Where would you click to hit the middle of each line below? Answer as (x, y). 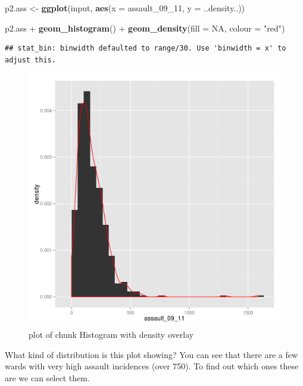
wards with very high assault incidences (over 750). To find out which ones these (152, 366)
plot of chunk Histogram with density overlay (111, 334)
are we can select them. (47, 377)
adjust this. (30, 60)
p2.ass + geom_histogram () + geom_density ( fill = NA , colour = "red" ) (145, 28)
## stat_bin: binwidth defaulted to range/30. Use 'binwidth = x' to (146, 48)
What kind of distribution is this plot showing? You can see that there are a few (151, 354)
